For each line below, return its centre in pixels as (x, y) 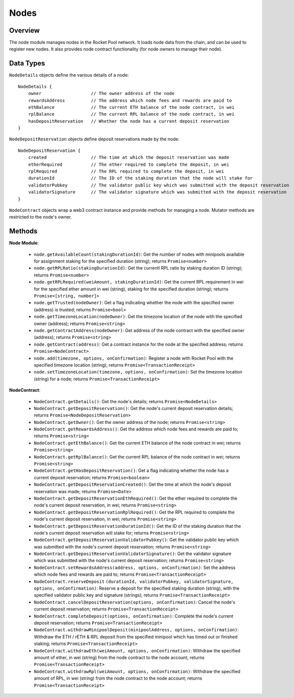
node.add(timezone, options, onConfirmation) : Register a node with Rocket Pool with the (134, 358)
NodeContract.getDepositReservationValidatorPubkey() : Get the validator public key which (136, 540)
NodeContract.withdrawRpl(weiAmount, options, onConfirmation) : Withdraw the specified (137, 671)
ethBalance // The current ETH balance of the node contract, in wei (131, 107)
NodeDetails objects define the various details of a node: (69, 75)
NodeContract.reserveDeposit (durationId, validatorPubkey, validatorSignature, (134, 582)
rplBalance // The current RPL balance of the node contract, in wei (131, 114)
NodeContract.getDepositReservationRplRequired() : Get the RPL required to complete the (134, 512)
